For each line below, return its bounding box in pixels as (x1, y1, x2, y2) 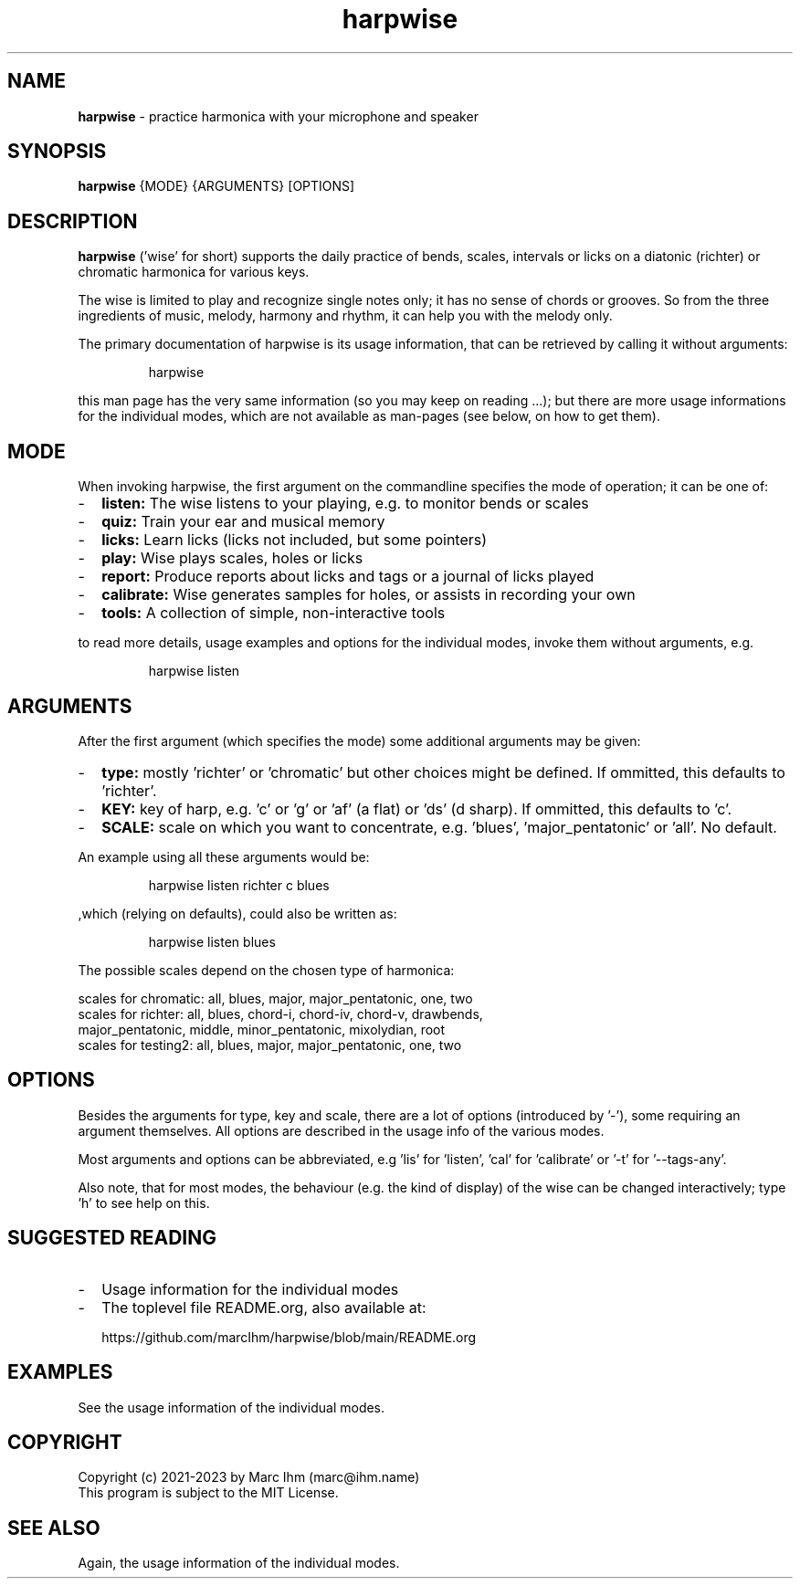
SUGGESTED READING (7, 1226, 216, 1250)
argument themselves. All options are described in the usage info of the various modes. (78, 1122, 605, 1139)
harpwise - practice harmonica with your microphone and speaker (78, 108, 479, 124)
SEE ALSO (7, 1516, 100, 1539)
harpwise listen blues (148, 933, 276, 950)
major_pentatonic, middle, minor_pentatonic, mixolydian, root (78, 1021, 446, 1037)
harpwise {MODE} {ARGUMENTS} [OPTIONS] (78, 178, 355, 194)
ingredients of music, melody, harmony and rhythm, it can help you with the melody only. (78, 308, 613, 324)
